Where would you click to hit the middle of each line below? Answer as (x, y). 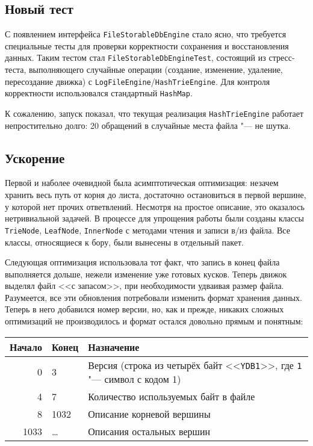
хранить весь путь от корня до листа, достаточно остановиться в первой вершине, (156, 195)
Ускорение (35, 157)
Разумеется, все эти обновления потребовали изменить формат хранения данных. (153, 297)
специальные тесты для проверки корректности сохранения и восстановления (147, 45)
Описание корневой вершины (149, 413)
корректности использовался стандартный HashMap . (99, 93)
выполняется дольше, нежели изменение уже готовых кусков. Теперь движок (146, 274)
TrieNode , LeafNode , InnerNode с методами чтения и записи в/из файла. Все (147, 230)
